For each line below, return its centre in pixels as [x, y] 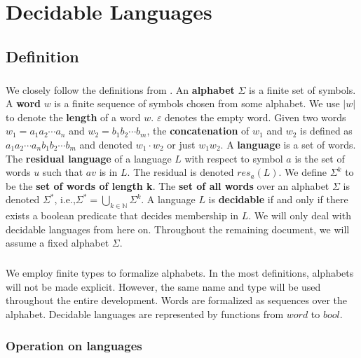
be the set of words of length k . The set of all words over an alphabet [168, 185]
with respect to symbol [234, 158]
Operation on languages [74, 345]
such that [63, 172]
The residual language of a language [89, 158]
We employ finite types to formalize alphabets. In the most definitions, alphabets [180, 273]
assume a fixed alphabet [57, 243]
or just [181, 144]
